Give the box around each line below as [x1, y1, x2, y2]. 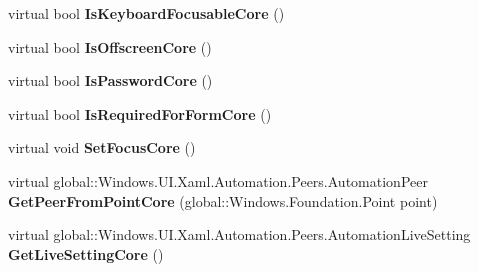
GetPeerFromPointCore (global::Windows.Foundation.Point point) [8, 190, 438, 211]
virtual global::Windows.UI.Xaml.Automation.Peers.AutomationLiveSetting [8, 224, 471, 245]
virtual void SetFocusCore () [8, 137, 196, 158]
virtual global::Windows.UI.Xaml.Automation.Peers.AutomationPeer [8, 170, 428, 191]
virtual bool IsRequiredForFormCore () [8, 103, 272, 124]
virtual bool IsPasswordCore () [8, 70, 213, 91]
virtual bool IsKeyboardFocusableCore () [8, 3, 285, 23]
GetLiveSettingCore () [8, 243, 164, 264]
